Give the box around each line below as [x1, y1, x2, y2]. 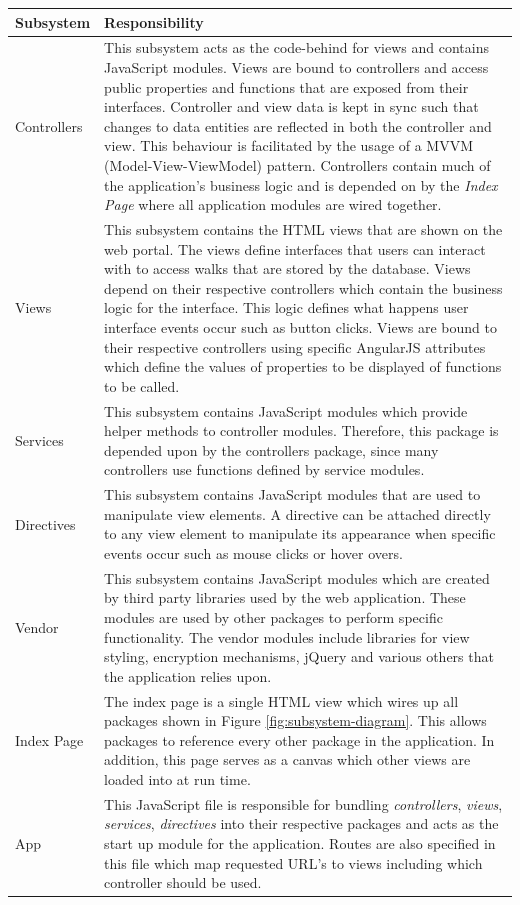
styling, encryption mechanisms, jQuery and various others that [104, 646, 494, 667]
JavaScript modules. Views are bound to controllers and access [104, 56, 489, 77]
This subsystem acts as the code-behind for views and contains [104, 37, 489, 58]
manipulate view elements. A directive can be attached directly [104, 503, 491, 524]
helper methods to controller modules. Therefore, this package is [104, 420, 499, 441]
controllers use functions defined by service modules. [104, 459, 425, 480]
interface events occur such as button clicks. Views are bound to [104, 316, 497, 337]
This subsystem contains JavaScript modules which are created [104, 567, 490, 588]
